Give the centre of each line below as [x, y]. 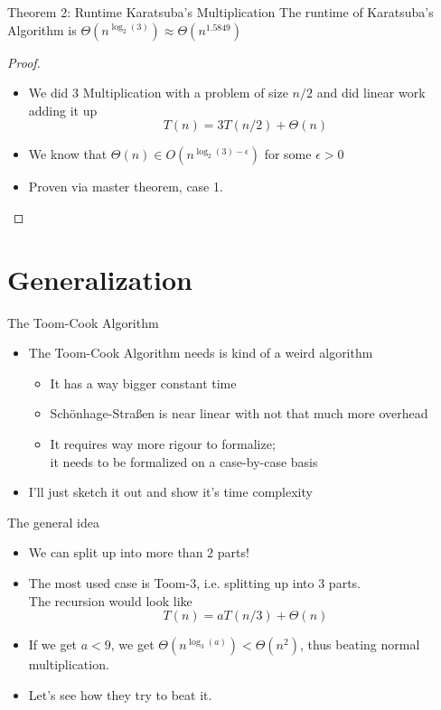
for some [288, 154]
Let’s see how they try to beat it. [120, 694]
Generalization [100, 279]
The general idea [53, 522]
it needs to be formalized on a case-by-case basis [184, 461]
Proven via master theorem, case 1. [126, 187]
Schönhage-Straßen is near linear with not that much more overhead [239, 413]
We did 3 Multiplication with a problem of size [158, 93]
